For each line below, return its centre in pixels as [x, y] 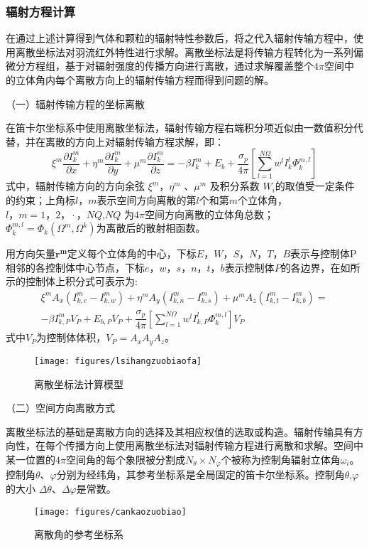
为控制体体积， [71, 337]
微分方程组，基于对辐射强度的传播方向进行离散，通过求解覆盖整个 [160, 66]
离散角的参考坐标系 [79, 534]
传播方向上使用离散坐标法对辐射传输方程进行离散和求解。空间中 [214, 445]
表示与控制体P [324, 253]
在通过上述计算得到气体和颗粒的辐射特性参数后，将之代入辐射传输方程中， [180, 38]
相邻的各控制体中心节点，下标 [75, 267]
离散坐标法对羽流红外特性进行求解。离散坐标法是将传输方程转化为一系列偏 [189, 52]
